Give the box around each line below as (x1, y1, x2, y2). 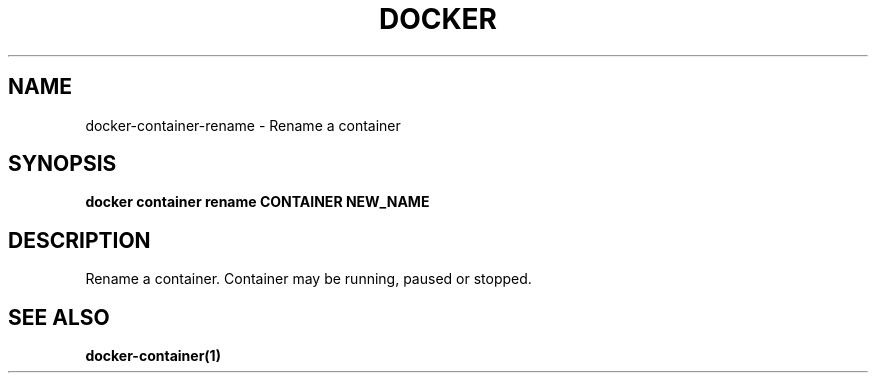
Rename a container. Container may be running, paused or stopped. (85, 270, 532, 288)
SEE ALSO (8, 304, 110, 330)
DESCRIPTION (8, 227, 151, 253)
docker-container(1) (85, 347, 221, 365)
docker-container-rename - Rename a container (85, 116, 401, 134)
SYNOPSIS (8, 151, 117, 177)
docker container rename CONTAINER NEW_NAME (85, 193, 430, 211)
